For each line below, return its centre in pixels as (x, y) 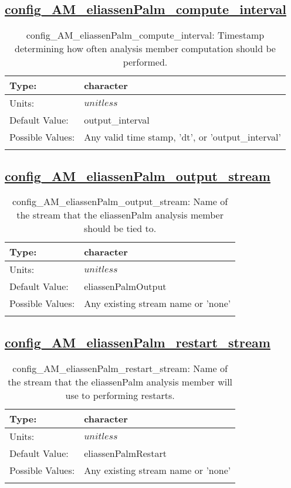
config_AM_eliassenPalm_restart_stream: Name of (120, 368)
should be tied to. (120, 228)
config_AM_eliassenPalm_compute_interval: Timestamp (145, 35)
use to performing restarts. (120, 395)
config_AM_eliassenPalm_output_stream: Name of (120, 202)
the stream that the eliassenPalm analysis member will (120, 381)
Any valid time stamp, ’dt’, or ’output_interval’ (182, 137)
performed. (145, 62)
